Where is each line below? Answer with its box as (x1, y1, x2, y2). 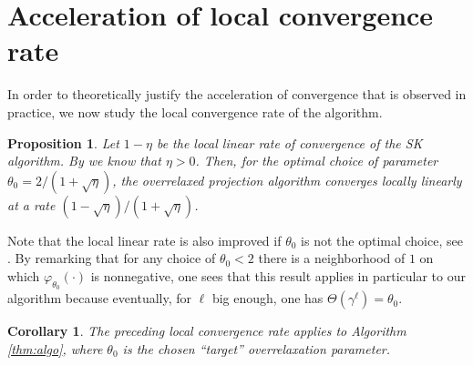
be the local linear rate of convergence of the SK (156, 133, 423, 152)
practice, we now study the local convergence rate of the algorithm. (7, 102, 383, 121)
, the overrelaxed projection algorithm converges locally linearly (112, 170, 462, 189)
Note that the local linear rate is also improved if (7, 230, 282, 249)
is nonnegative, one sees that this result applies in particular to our (90, 266, 466, 285)
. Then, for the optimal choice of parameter (195, 151, 438, 170)
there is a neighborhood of (258, 248, 406, 268)
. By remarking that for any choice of (7, 248, 216, 268)
